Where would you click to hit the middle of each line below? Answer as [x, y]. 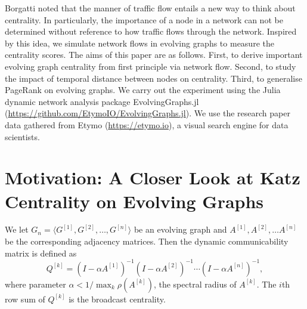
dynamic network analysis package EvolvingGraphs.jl [102, 101]
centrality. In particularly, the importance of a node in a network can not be [144, 19]
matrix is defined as [41, 253]
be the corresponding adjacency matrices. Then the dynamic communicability [147, 241]
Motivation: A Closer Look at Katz [153, 177]
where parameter [35, 284]
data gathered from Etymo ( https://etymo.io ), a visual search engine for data [147, 124]
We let [17, 229]
